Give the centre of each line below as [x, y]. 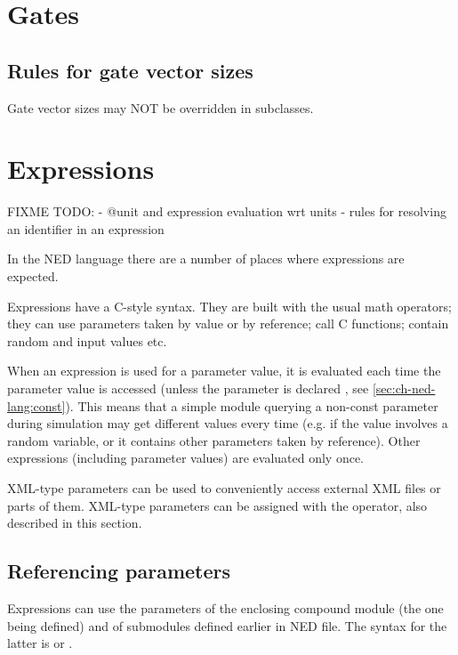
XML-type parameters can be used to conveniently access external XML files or [224, 488]
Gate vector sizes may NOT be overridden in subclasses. [161, 107]
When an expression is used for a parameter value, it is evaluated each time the [224, 371]
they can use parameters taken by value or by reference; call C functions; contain [228, 323]
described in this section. [75, 523]
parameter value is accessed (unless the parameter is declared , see [188, 388]
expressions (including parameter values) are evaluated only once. [186, 458]
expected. [33, 276]
